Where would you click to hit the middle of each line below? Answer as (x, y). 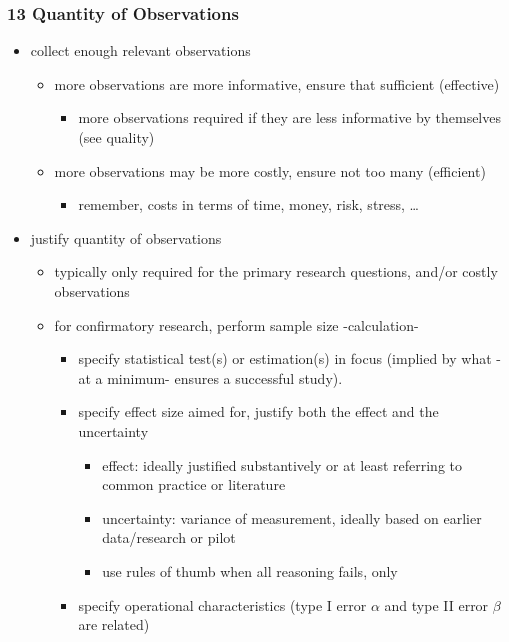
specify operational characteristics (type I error (222, 604)
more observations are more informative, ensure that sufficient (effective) (277, 83)
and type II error (436, 604)
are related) (114, 624)
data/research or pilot (169, 537)
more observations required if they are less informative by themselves (289, 117)
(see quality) (116, 137)
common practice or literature (194, 484)
